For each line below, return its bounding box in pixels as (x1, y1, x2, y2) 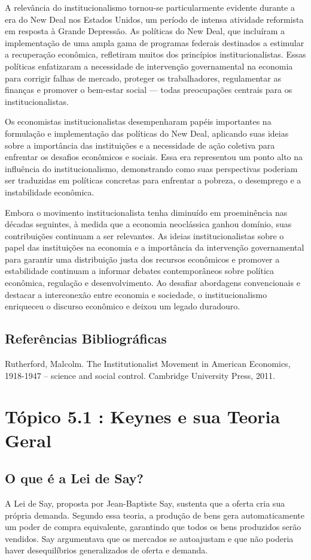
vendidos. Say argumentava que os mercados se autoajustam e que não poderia (5, 532, 294, 544)
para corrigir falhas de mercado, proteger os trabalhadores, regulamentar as (5, 71, 281, 84)
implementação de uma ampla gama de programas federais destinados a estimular (5, 36, 304, 49)
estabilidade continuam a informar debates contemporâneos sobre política (5, 264, 275, 277)
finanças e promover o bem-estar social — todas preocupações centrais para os (5, 83, 292, 96)
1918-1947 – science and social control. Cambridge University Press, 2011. (5, 369, 275, 381)
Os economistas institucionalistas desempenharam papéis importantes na (5, 115, 272, 128)
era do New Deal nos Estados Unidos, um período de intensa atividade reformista (5, 13, 304, 25)
